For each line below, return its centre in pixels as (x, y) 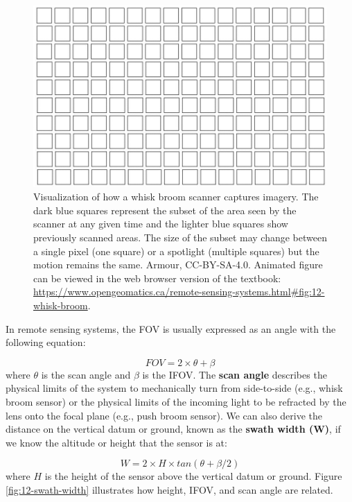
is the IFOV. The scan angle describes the (235, 374)
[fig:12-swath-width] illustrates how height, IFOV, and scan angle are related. (169, 489)
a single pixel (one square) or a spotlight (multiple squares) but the (176, 251)
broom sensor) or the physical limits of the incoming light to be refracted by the (176, 401)
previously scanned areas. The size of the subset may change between (180, 237)
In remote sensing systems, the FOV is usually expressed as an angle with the (171, 328)
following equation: (46, 342)
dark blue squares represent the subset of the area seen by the (165, 210)
